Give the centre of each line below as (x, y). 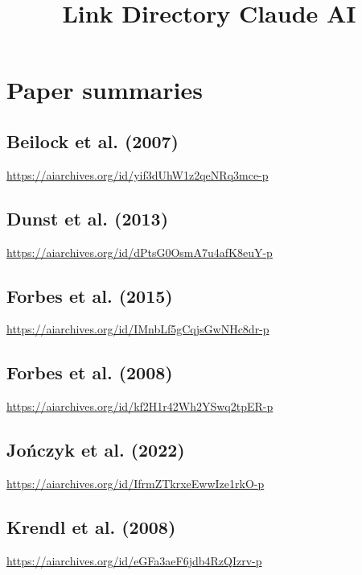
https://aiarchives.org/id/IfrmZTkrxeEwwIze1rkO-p (136, 483)
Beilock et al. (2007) (93, 141)
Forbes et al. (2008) (90, 372)
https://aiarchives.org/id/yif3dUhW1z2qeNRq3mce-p (138, 174)
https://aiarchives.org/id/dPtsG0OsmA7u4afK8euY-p (140, 252)
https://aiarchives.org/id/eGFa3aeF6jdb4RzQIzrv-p (134, 560)
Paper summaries (105, 90)
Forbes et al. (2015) (90, 295)
